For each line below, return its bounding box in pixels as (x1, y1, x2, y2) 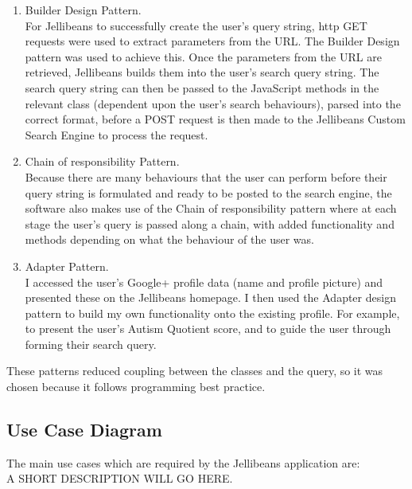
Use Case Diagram (6, 417, 162, 442)
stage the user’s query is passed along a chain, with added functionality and (25, 215, 395, 232)
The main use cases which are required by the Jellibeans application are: (6, 454, 360, 471)
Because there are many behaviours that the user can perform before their (25, 168, 387, 185)
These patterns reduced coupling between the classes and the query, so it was (6, 362, 383, 379)
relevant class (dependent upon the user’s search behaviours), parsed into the (25, 95, 401, 111)
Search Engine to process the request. (25, 126, 208, 143)
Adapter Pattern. (25, 257, 109, 274)
